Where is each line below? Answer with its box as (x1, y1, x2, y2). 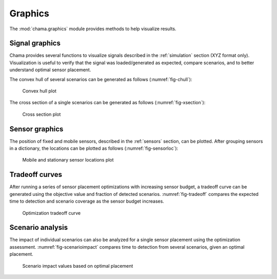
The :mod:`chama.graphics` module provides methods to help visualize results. (9, 26, 176, 32)
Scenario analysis (9, 223, 68, 232)
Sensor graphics (9, 125, 64, 133)
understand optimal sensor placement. (9, 67, 91, 73)
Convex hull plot (22, 88, 56, 94)
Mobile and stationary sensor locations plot (22, 157, 114, 163)
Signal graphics (9, 39, 61, 48)
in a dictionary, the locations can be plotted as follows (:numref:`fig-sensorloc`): (9, 145, 179, 151)
